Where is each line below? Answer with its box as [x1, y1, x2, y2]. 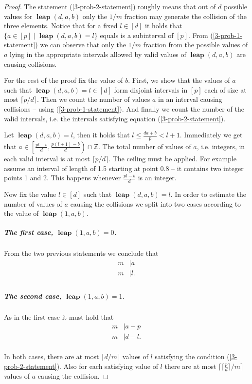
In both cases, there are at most [4, 351, 99, 362]
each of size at [204, 84, 247, 95]
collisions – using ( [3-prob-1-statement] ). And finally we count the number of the [4, 103, 244, 114]
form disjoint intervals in [114, 84, 188, 95]
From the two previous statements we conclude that [4, 248, 159, 258]
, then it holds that [72, 130, 130, 140]
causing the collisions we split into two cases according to [70, 198, 241, 209]
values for [4, 11, 33, 21]
